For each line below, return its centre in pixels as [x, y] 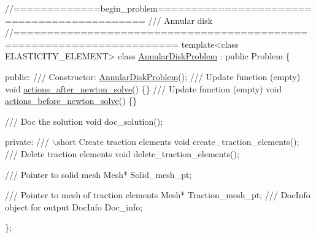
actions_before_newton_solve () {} [71, 101]
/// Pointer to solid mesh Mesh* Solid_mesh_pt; [98, 174]
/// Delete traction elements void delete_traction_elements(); [122, 153]
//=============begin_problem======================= [158, 8]
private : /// [27, 142]
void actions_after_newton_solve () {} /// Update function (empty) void [143, 88]
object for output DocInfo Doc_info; [74, 206]
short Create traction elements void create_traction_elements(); [178, 142]
